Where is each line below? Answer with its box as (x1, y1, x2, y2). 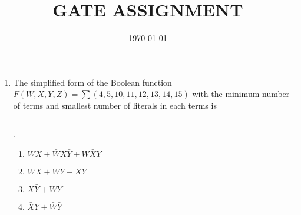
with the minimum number (192, 88, 290, 100)
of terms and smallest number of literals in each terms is (13, 99, 217, 111)
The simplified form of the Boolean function (13, 76, 172, 88)
